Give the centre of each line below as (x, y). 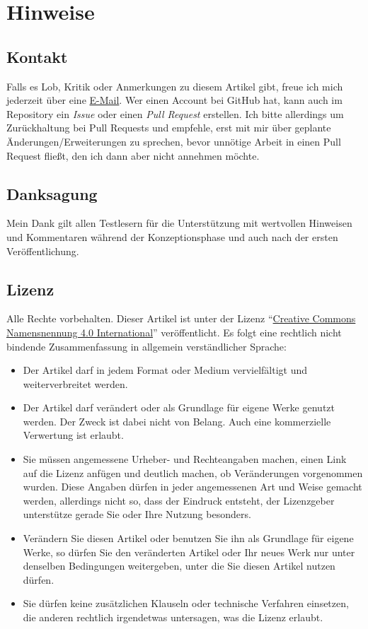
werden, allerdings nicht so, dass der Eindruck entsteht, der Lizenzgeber (179, 500)
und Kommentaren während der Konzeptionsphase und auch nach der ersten (172, 236)
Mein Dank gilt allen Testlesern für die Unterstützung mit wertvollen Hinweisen (179, 223)
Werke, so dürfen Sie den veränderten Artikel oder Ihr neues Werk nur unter (189, 552)
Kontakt (37, 56)
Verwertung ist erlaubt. (73, 435)
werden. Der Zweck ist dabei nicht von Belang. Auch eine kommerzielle (177, 421)
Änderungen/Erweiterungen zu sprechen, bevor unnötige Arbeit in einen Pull (174, 141)
